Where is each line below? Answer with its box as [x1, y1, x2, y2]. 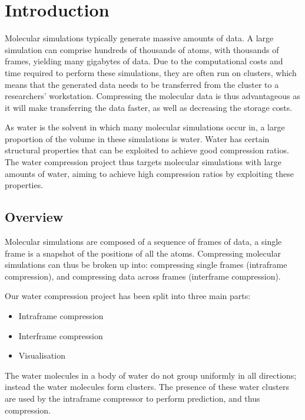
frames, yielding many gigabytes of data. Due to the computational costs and [5, 55, 283, 67]
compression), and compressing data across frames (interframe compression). [5, 270, 281, 282]
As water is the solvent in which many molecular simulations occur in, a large [5, 121, 285, 133]
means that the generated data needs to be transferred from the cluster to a [5, 78, 279, 90]
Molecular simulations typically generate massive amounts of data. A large [5, 32, 274, 44]
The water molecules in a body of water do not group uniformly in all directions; [5, 369, 297, 381]
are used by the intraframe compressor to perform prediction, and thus [5, 392, 260, 404]
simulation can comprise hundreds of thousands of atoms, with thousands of [5, 43, 279, 55]
